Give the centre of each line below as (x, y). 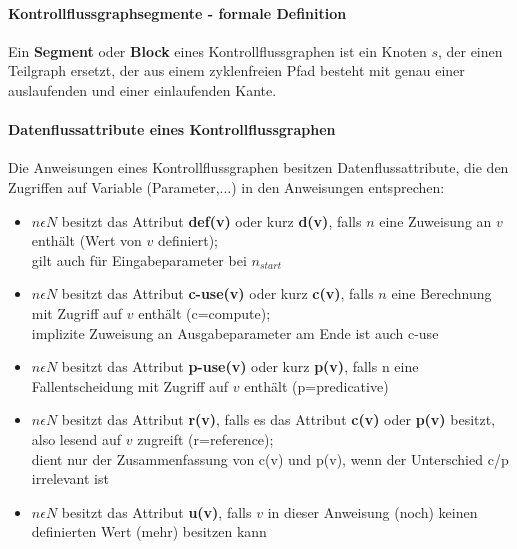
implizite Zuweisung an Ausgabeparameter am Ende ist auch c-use (235, 332)
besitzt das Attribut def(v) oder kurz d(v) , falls (211, 220)
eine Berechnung (441, 293)
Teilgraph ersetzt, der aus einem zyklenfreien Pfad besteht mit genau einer (236, 70)
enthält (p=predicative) (316, 385)
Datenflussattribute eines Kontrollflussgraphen (172, 129)
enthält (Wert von (86, 240)
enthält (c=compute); (204, 312)
